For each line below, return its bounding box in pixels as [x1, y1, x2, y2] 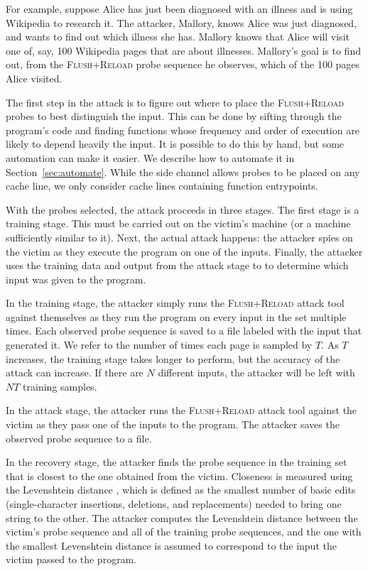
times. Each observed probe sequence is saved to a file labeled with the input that [6, 323, 362, 338]
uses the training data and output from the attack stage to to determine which [6, 258, 349, 273]
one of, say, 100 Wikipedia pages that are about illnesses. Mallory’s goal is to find [6, 43, 361, 58]
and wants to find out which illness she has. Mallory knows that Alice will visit [6, 29, 350, 44]
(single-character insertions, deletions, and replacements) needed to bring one [6, 496, 342, 511]
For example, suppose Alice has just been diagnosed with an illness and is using [6, 1, 353, 16]
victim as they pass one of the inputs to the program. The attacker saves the [6, 417, 340, 432]
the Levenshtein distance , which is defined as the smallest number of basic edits [6, 482, 356, 497]
